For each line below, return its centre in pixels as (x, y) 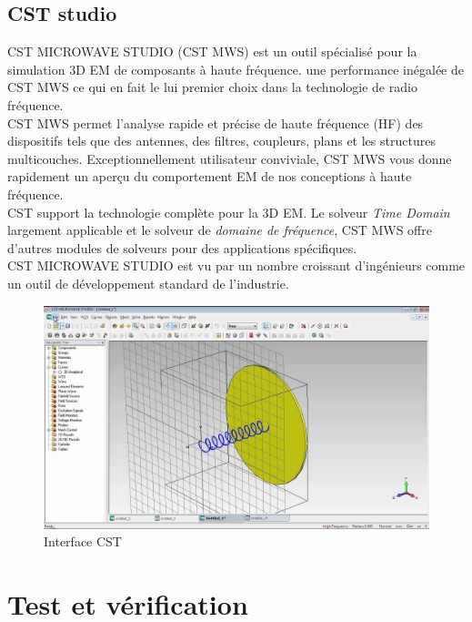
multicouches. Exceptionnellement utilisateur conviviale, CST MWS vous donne (230, 158)
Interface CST (83, 541)
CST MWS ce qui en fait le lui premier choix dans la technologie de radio (212, 87)
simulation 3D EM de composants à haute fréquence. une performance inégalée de (236, 69)
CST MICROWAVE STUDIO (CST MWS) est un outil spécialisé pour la (212, 51)
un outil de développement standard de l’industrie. (148, 283)
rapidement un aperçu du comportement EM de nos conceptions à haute (210, 176)
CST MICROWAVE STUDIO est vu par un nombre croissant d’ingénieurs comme (236, 265)
